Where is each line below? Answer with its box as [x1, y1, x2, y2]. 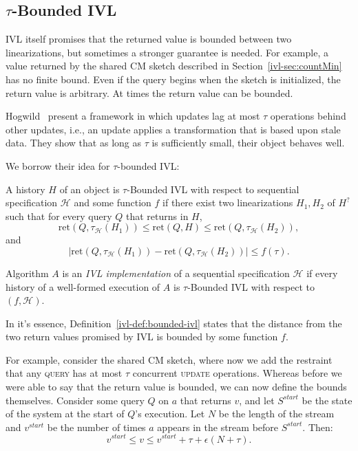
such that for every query [6, 208, 112, 223]
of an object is [59, 181, 120, 196]
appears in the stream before [157, 419, 279, 434]
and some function [74, 195, 151, 210]
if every [306, 265, 338, 280]
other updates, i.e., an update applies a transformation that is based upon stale [6, 122, 341, 136]
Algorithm [6, 265, 49, 280]
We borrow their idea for [6, 158, 110, 173]
